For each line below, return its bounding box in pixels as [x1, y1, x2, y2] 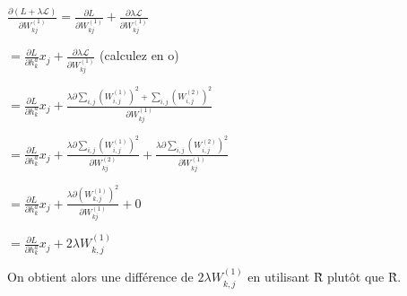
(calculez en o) [100, 46, 179, 65]
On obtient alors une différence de [7, 267, 194, 286]
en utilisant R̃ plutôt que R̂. [247, 267, 402, 286]
